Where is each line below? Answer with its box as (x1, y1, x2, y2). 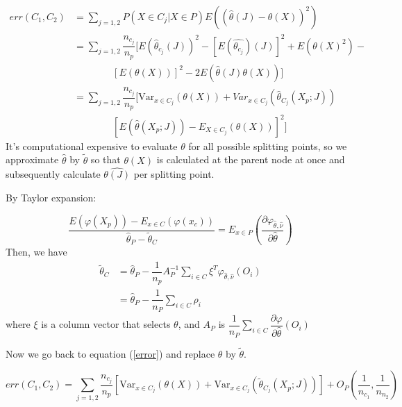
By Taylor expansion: (6, 190, 97, 204)
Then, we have (6, 244, 67, 259)
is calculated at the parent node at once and (156, 152, 345, 167)
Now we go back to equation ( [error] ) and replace (6, 346, 215, 360)
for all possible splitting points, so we (188, 138, 347, 153)
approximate (6, 152, 59, 167)
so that (90, 152, 121, 167)
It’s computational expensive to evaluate (6, 138, 178, 153)
